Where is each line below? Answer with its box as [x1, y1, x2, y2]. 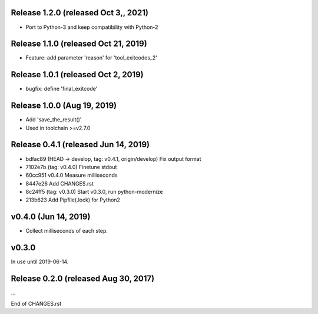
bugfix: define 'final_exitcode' [25, 85, 98, 92]
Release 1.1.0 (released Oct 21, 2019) [11, 39, 147, 49]
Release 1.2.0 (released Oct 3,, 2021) [11, 8, 148, 18]
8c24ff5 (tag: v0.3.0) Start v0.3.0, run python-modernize [25, 189, 163, 196]
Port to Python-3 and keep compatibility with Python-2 [25, 24, 158, 31]
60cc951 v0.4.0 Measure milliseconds [25, 171, 118, 179]
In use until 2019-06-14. [11, 258, 69, 265]
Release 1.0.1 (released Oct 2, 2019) [11, 70, 144, 80]
